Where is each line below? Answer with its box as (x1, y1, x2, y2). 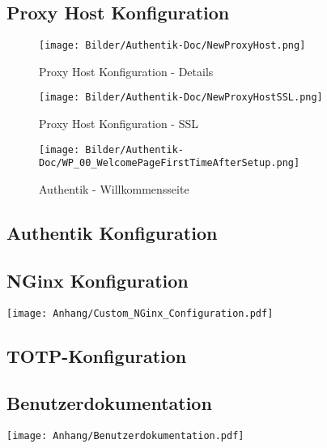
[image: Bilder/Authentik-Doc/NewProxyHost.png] (39, 40, 306, 52)
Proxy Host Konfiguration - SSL (39, 115, 198, 132)
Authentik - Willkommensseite (39, 181, 189, 198)
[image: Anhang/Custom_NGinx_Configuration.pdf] (6, 307, 274, 319)
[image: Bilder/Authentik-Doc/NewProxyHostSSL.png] (39, 92, 323, 104)
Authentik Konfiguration (6, 220, 218, 245)
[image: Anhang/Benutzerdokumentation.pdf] (6, 430, 244, 442)
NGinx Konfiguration (6, 267, 189, 292)
